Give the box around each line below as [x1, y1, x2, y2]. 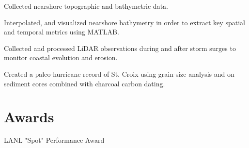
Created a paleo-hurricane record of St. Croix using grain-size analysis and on [4, 68, 234, 79]
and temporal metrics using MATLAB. [4, 27, 119, 37]
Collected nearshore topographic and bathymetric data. [4, 1, 168, 11]
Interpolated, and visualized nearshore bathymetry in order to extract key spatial [4, 17, 245, 27]
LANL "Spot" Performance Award [4, 135, 105, 145]
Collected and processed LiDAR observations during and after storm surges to [4, 43, 236, 53]
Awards [4, 107, 54, 127]
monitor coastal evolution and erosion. [4, 52, 118, 63]
